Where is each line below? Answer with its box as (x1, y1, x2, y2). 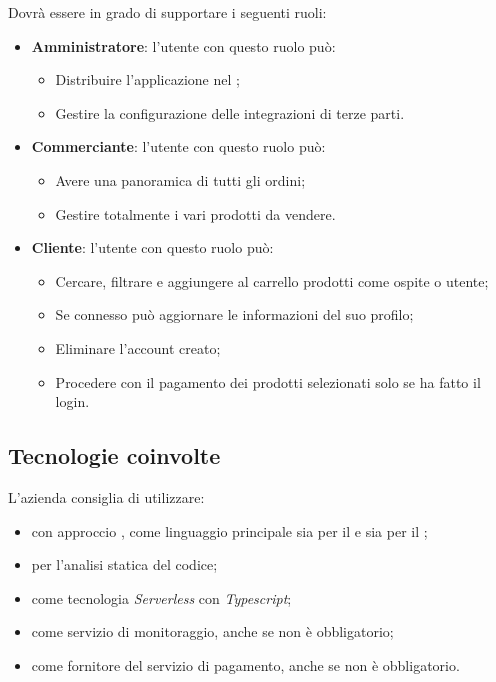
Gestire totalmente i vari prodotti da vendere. (55, 203, 336, 224)
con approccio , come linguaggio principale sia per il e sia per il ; (31, 520, 428, 541)
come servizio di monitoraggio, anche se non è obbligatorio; (31, 621, 394, 642)
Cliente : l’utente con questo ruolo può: (31, 237, 274, 258)
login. (55, 391, 90, 412)
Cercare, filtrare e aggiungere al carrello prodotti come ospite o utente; (55, 270, 489, 291)
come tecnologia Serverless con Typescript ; (31, 587, 292, 608)
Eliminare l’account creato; (55, 337, 221, 358)
